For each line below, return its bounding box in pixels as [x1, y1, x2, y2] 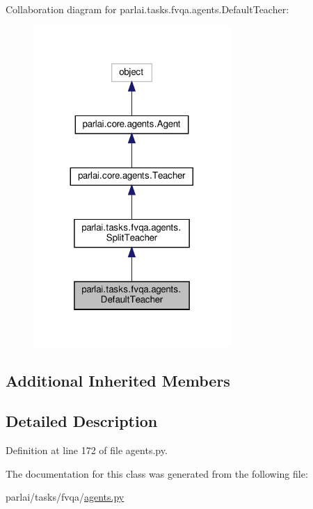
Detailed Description [6, 410, 158, 432]
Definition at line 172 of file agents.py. [6, 443, 168, 458]
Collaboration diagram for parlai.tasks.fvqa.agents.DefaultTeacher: [6, 2, 289, 16]
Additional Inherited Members [6, 369, 230, 391]
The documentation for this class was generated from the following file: [6, 466, 308, 480]
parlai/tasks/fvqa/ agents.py [6, 490, 125, 504]
